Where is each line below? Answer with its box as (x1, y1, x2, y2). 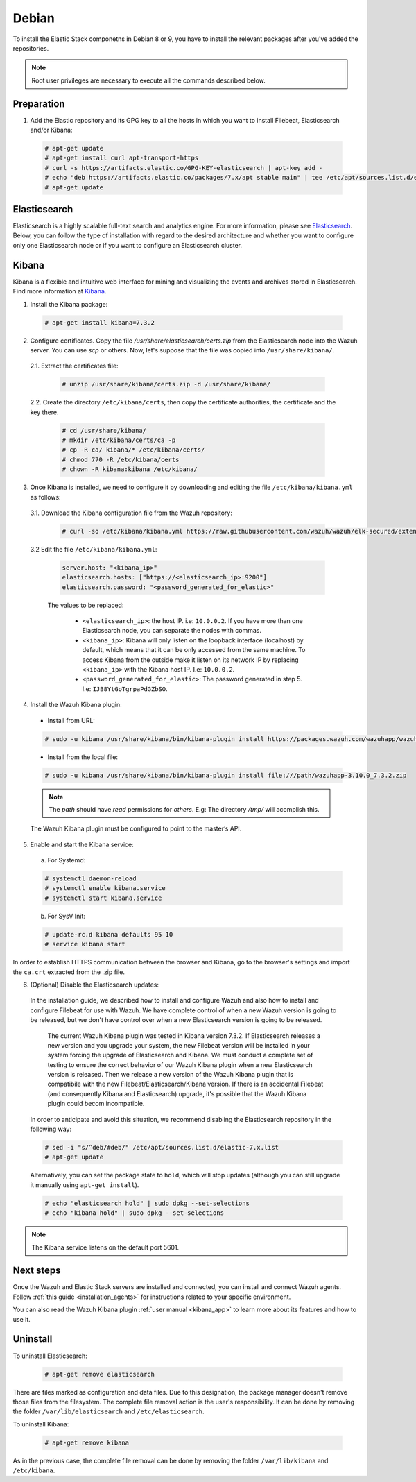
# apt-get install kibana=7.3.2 (44, 318, 155, 326)
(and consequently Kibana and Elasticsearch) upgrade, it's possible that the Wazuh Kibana (47, 1089, 307, 1098)
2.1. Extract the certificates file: (30, 361, 119, 370)
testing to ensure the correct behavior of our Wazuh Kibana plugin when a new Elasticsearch (47, 1060, 313, 1068)
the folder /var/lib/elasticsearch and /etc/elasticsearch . (12, 1407, 205, 1415)
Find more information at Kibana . (12, 287, 107, 296)
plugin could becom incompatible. (47, 1100, 145, 1108)
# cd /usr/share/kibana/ (62, 427, 147, 434)
